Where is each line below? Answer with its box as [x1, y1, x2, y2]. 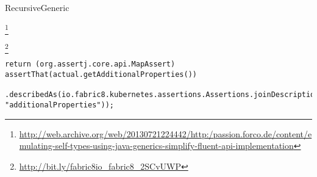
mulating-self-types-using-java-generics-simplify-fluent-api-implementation [19, 139, 294, 152]
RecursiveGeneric [5, 1, 69, 13]
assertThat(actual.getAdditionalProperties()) [5, 70, 197, 79]
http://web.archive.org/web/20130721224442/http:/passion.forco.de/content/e [19, 127, 312, 140]
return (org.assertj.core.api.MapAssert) [5, 60, 176, 69]
